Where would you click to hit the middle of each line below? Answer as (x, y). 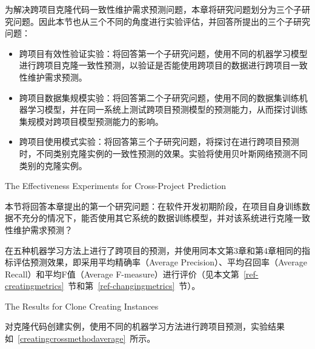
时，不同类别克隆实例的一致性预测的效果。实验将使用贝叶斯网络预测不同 (163, 153)
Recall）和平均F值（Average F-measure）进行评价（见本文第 (122, 274)
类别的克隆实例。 (53, 165)
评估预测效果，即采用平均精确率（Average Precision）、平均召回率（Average (160, 262)
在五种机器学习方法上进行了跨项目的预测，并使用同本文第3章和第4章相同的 (153, 250)
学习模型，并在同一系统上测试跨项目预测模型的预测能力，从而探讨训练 (167, 109)
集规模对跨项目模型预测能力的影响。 (91, 121)
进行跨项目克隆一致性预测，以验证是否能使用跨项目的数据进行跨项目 (155, 65)
